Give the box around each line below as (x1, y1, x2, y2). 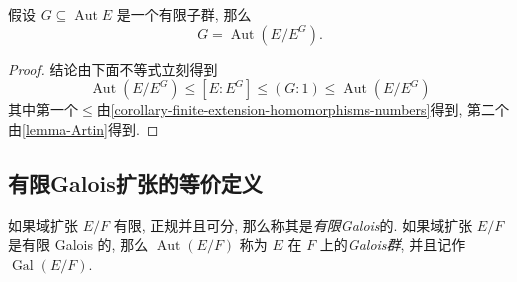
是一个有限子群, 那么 (116, 4, 252, 24)
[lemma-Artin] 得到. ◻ (22, 118, 159, 139)
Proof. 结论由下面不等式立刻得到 (8, 58, 218, 79)
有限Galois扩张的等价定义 (8, 167, 263, 198)
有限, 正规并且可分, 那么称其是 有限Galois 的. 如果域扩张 (113, 214, 473, 235)
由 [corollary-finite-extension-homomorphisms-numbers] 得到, (96, 99, 463, 120)
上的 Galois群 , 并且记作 (319, 234, 466, 255)
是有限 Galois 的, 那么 (8, 234, 149, 255)
